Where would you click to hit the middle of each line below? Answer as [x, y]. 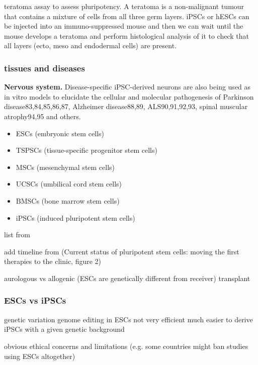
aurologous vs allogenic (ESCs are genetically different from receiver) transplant [127, 278]
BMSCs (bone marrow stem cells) [68, 200]
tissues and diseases [45, 68]
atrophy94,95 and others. [42, 116]
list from [17, 235]
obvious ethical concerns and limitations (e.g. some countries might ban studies [126, 346]
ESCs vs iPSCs [35, 300]
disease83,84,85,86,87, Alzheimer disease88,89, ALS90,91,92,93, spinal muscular [126, 106]
